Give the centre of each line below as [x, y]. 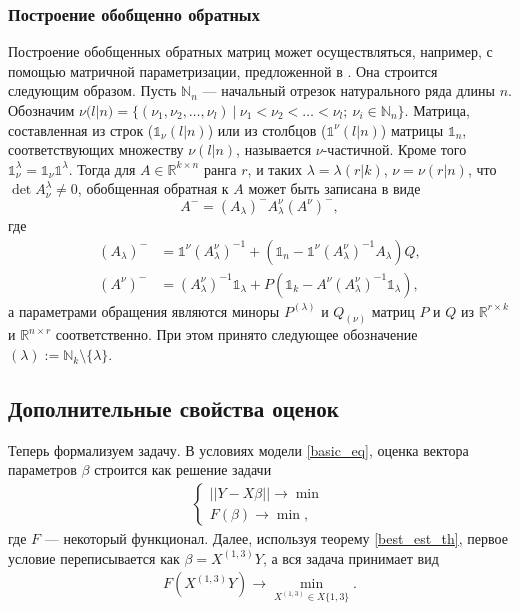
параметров [42, 469]
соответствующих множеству [96, 149]
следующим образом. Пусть [92, 90]
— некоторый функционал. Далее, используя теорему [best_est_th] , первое [276, 538]
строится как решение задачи [183, 469]
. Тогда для [102, 168]
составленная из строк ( [81, 129]
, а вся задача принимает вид [350, 557]
